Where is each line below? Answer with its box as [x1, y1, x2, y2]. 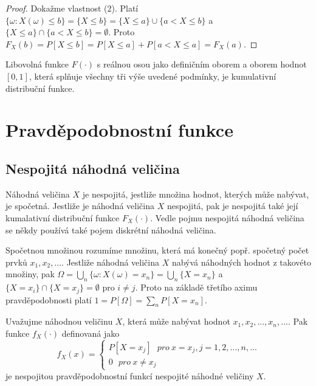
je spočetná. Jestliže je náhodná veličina [5, 199, 154, 212]
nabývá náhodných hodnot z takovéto [171, 255, 312, 268]
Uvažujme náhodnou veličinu [5, 315, 113, 328]
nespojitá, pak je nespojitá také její [167, 199, 298, 212]
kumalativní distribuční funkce [5, 211, 120, 224]
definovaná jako [61, 326, 120, 339]
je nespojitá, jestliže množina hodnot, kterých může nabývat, [82, 187, 309, 200]
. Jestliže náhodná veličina [61, 255, 159, 268]
